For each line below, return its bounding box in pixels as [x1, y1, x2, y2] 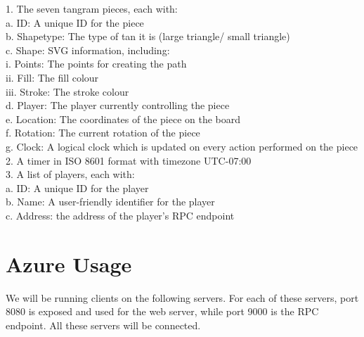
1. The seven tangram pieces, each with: [6, 1, 178, 15]
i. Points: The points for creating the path [6, 56, 187, 71]
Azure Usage [6, 249, 132, 278]
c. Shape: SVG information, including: [6, 42, 170, 57]
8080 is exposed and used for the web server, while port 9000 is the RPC [6, 304, 319, 319]
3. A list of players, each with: [6, 167, 135, 182]
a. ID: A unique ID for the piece [6, 15, 144, 30]
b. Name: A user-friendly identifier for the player [6, 194, 215, 209]
